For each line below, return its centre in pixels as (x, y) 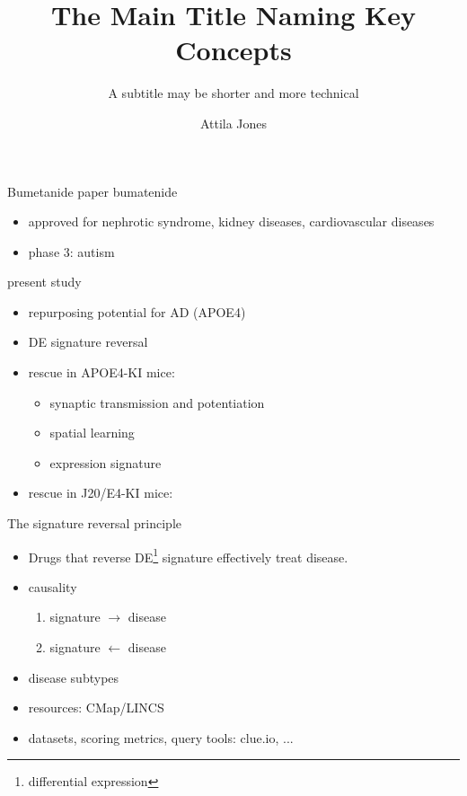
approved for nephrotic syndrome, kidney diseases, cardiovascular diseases (231, 221)
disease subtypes (74, 677)
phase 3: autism (71, 251)
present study (44, 282)
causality (53, 586)
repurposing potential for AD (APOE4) (137, 311)
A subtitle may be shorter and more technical (233, 93)
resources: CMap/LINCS (96, 708)
